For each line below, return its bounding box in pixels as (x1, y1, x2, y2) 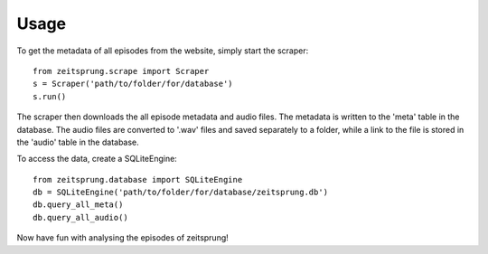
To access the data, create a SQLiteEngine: (16, 154, 178, 165)
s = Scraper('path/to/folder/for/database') (33, 79, 234, 89)
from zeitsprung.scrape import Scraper (33, 66, 210, 76)
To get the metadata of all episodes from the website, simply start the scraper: (16, 45, 309, 56)
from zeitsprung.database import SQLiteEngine (33, 174, 243, 184)
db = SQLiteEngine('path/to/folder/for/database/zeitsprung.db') (33, 187, 329, 198)
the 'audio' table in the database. (16, 136, 139, 147)
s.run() (33, 91, 67, 101)
